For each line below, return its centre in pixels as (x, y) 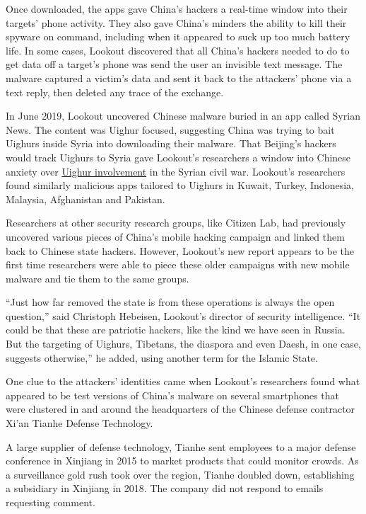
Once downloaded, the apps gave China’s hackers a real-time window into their (177, 8)
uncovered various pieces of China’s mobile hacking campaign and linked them (175, 236)
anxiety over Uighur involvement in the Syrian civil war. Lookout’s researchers (176, 171)
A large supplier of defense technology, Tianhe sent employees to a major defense (181, 446)
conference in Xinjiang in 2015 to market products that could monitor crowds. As (182, 461)
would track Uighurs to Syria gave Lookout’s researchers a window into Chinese (178, 157)
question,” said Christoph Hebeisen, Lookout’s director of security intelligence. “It (183, 315)
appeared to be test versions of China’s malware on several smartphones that (173, 395)
